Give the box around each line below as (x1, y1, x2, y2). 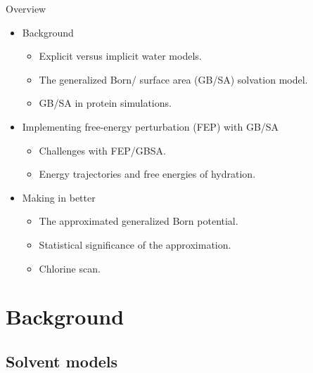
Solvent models (6, 350, 118, 372)
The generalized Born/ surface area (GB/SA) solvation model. (39, 72, 308, 86)
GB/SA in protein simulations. (39, 96, 172, 110)
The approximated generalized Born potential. (39, 214, 238, 228)
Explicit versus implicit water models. (39, 48, 202, 63)
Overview (6, 1, 46, 15)
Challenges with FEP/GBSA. (39, 143, 166, 157)
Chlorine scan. (39, 261, 101, 275)
